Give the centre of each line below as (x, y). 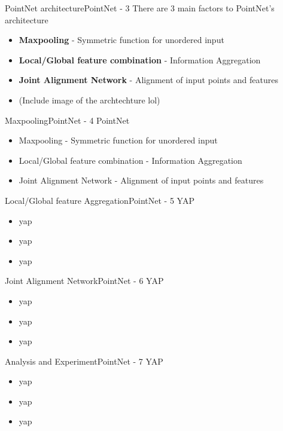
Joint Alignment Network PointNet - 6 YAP (84, 281)
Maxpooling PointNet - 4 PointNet (67, 120)
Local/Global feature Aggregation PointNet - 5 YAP (100, 200)
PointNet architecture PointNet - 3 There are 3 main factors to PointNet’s (140, 8)
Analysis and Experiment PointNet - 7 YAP (84, 361)
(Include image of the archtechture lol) (89, 100)
